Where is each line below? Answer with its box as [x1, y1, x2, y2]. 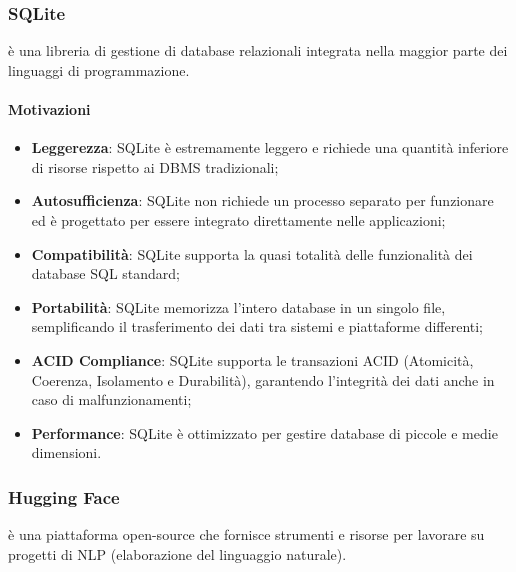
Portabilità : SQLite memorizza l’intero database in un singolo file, [31, 296, 446, 317]
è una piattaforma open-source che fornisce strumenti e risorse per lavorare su [8, 524, 485, 545]
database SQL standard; [31, 263, 180, 284]
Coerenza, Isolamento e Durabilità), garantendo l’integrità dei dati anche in [31, 369, 495, 390]
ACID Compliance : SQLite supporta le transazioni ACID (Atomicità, [31, 349, 474, 370]
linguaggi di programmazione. [8, 59, 190, 80]
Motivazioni [8, 99, 91, 119]
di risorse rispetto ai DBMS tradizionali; [31, 156, 279, 177]
